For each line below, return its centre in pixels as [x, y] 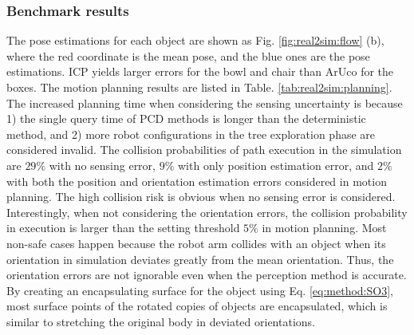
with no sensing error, [102, 165]
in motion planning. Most [324, 228]
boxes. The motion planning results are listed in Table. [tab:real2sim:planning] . [199, 87]
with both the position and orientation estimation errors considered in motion [197, 181]
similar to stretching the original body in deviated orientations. [161, 321]
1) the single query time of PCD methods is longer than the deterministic [186, 118]
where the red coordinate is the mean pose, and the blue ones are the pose [188, 55]
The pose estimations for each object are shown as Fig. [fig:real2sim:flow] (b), [195, 40]
